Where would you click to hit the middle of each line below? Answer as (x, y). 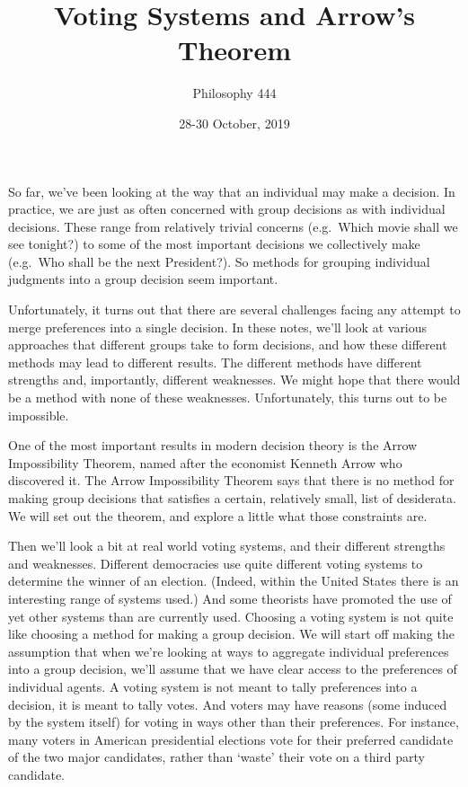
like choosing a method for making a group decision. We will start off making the (231, 634)
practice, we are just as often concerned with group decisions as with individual (227, 209)
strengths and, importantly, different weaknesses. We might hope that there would (234, 380)
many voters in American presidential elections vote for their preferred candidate (231, 739)
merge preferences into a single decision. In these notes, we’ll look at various (218, 327)
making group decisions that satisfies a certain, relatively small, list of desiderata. (232, 498)
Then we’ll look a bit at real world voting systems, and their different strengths (227, 546)
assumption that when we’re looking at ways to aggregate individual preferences (229, 651)
